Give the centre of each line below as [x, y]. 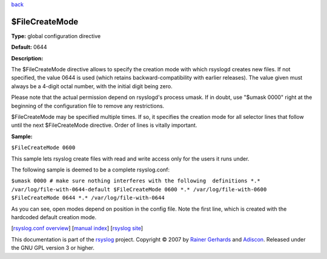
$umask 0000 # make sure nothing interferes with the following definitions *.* [136, 181]
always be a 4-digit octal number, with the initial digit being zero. [92, 86]
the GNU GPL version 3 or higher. [53, 248]
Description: [27, 58]
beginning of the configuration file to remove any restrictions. [88, 106]
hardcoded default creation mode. [54, 217]
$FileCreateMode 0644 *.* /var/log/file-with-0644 [88, 198]
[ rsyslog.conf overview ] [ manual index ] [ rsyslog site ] [77, 228]
